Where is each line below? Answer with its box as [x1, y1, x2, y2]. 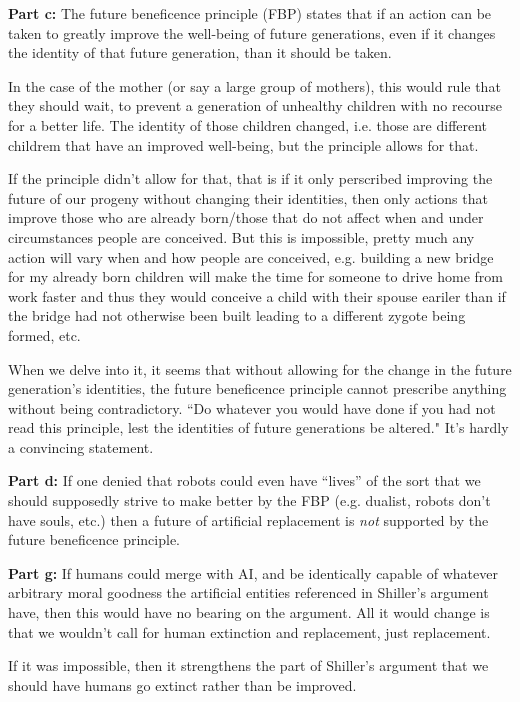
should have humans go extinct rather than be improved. [8, 674, 357, 695]
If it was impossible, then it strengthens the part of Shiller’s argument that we [8, 655, 489, 676]
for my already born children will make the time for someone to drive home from [8, 266, 503, 287]
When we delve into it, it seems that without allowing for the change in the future [8, 358, 512, 379]
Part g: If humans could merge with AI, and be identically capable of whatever [8, 562, 498, 583]
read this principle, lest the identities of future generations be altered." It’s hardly [8, 417, 509, 438]
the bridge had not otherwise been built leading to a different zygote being [8, 305, 466, 326]
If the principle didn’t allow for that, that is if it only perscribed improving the [8, 168, 493, 189]
